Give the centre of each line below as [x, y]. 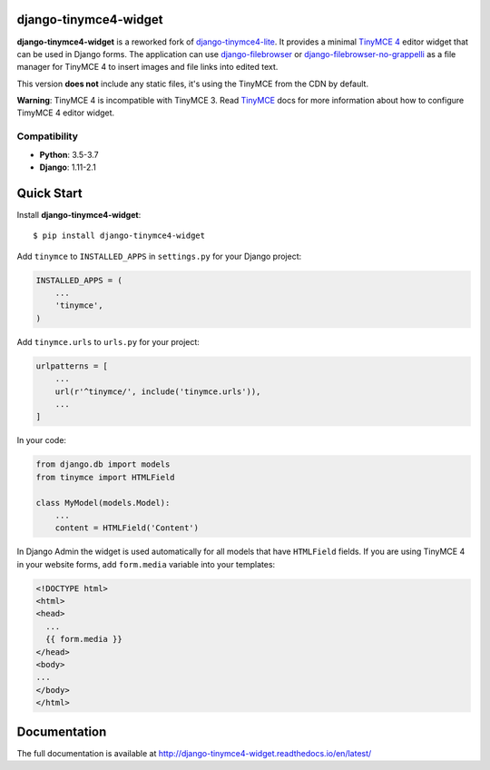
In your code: [42, 440]
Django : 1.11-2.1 [68, 167]
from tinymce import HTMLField [106, 477]
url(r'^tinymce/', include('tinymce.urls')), [158, 391]
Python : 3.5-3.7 [69, 154]
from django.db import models [103, 464]
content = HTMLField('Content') [127, 528]
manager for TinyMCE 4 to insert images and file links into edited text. [147, 67]
